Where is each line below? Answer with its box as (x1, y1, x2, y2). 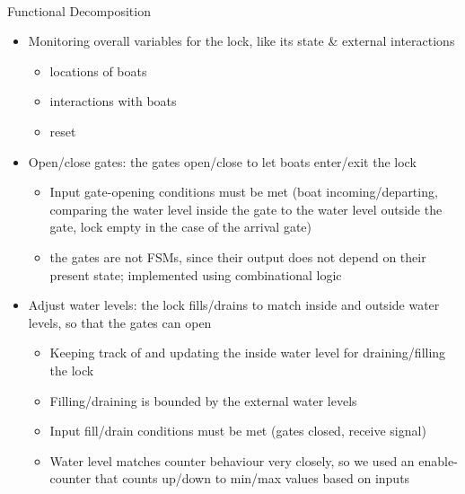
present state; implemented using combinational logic (49, 265, 342, 284)
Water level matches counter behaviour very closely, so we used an (49, 451, 415, 470)
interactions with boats (49, 92, 177, 110)
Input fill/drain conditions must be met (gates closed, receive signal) (49, 421, 426, 440)
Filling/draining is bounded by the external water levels (49, 391, 357, 410)
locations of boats (49, 61, 147, 80)
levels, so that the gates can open (28, 313, 212, 331)
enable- (418, 451, 458, 470)
